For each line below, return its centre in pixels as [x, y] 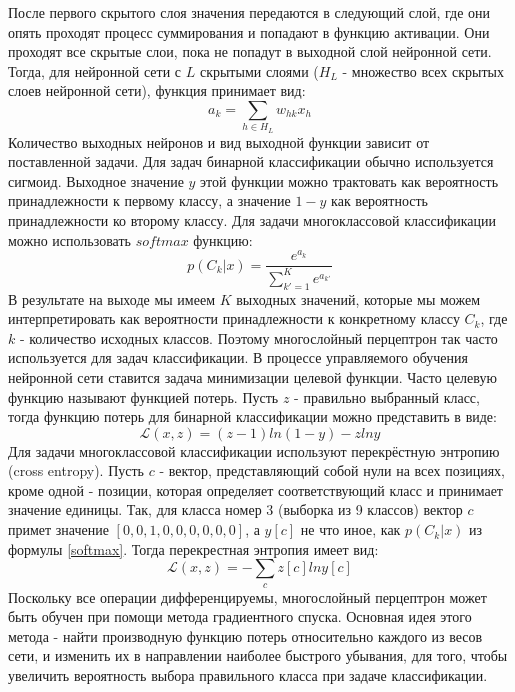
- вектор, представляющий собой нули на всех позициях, [332, 470]
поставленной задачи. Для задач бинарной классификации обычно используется [251, 161]
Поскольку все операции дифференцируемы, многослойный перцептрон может [247, 596]
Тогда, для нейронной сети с [95, 70]
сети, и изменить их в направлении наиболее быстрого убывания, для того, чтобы [258, 655]
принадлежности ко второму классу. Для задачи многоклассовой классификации [252, 220]
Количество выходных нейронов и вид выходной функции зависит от [219, 141]
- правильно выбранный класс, [387, 396]
